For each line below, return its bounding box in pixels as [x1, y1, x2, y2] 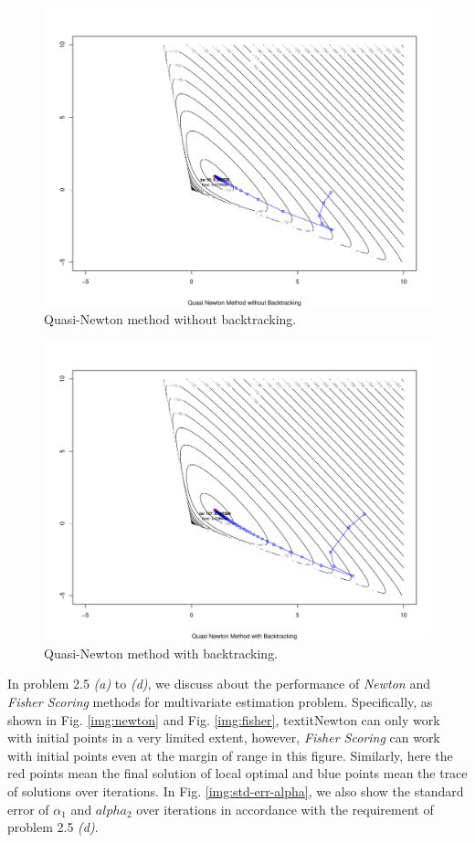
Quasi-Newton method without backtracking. [44, 310, 297, 329]
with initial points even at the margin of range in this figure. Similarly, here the [7, 745, 453, 764]
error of [7, 799, 49, 818]
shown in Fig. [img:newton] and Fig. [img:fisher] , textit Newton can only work [7, 710, 440, 729]
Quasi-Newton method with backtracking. [44, 643, 279, 662]
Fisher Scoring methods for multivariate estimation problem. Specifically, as [7, 692, 433, 711]
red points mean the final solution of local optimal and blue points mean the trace [7, 764, 468, 783]
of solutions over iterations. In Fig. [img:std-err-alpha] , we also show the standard [7, 781, 464, 800]
